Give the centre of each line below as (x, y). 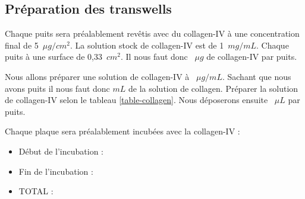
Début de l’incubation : (61, 151)
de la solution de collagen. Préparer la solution (213, 88)
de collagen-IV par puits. (252, 57)
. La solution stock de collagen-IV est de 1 (147, 45)
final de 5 (22, 45)
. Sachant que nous (257, 76)
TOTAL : (36, 191)
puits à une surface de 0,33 (54, 57)
